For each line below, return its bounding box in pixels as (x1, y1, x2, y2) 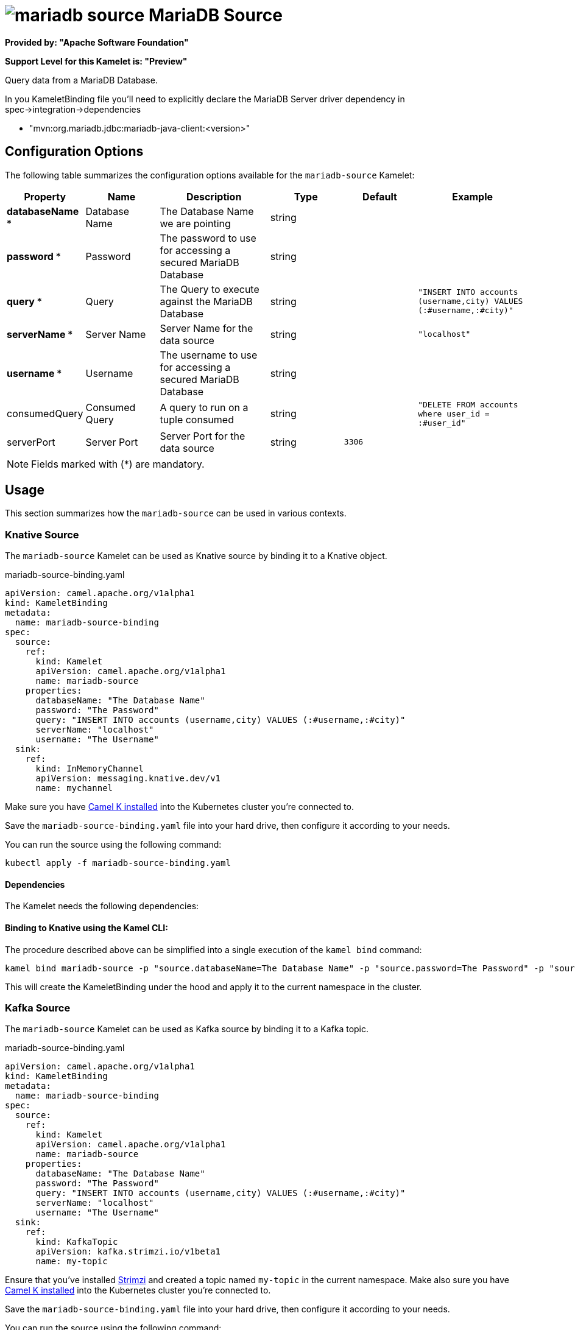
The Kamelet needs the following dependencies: (5, 901, 199, 912)
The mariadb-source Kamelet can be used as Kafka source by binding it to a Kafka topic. (5, 1024, 369, 1035)
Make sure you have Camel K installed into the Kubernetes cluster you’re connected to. (5, 801, 354, 812)
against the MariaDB (160, 295, 253, 308)
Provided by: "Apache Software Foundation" (5, 37, 189, 47)
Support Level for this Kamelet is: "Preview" (5, 55, 188, 66)
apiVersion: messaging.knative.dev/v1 (35, 773, 221, 784)
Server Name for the (160, 322, 253, 334)
